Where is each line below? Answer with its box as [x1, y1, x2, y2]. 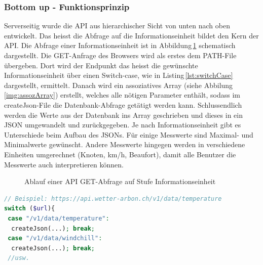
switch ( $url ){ [4, 205, 55, 212]
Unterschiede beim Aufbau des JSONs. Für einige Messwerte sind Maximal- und [4, 129, 253, 140]
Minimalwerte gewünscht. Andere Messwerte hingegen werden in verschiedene [4, 139, 245, 150]
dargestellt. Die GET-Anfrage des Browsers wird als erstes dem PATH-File [4, 50, 237, 60]
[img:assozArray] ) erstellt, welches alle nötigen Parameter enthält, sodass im [4, 90, 241, 100]
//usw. [8, 254, 30, 262]
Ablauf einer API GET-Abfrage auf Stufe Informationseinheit [24, 176, 216, 187]
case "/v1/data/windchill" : [8, 235, 102, 242]
